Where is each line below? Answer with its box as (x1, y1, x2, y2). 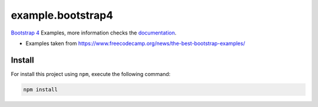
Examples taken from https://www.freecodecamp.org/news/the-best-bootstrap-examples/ (25, 40, 246, 47)
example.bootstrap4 (11, 9, 114, 22)
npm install (23, 86, 58, 93)
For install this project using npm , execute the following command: (11, 70, 171, 77)
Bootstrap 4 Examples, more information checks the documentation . (11, 29, 177, 36)
